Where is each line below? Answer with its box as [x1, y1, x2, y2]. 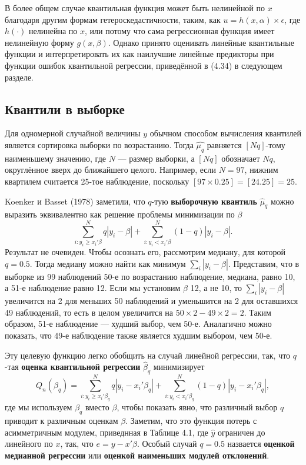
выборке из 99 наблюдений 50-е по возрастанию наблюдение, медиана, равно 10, [5, 270, 295, 282]
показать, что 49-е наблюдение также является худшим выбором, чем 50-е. [5, 329, 272, 341]
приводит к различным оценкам [5, 414, 118, 427]
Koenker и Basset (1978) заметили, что [5, 195, 145, 207]
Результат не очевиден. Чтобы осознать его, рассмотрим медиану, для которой [5, 246, 286, 257]
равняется [207, 138, 242, 150]
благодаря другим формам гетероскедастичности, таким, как [5, 13, 221, 25]
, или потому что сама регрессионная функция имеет [85, 25, 275, 37]
